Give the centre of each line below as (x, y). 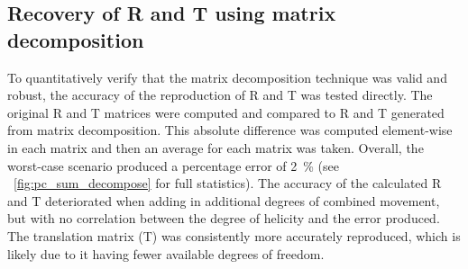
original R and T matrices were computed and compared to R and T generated (226, 112)
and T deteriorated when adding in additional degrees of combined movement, (224, 200)
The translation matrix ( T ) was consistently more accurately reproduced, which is (234, 235)
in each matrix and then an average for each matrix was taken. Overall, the (216, 147)
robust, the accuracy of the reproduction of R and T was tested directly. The (220, 95)
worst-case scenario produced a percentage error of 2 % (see (174, 165)
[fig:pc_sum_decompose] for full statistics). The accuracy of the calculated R (228, 183)
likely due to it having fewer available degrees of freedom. (166, 253)
